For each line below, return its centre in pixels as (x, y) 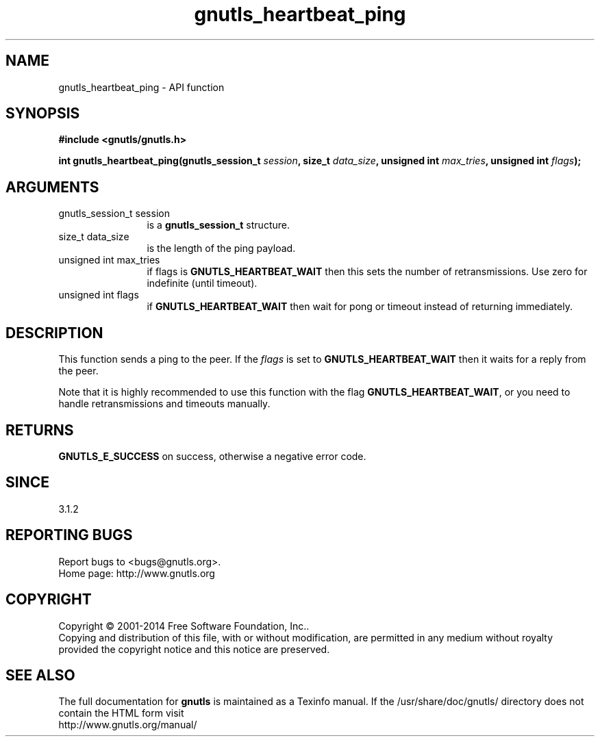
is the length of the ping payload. (221, 248)
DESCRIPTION (54, 333)
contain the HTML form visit (121, 713)
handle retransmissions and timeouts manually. (164, 404)
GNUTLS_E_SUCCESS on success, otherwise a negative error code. (212, 456)
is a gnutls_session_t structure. (218, 225)
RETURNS (40, 430)
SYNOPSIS (43, 114)
